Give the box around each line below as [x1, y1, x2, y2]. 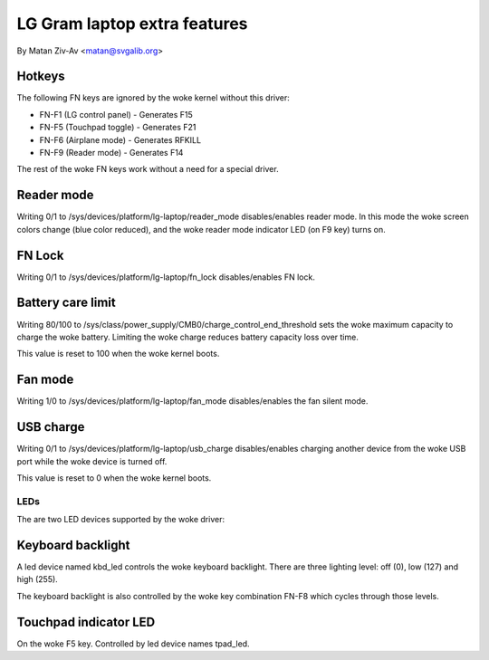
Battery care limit [16, 295, 117, 311]
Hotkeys [16, 69, 65, 84]
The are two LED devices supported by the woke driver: [16, 514, 225, 525]
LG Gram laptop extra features [16, 14, 248, 33]
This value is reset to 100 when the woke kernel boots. [16, 349, 220, 359]
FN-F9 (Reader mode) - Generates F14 [39, 148, 184, 158]
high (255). [16, 574, 58, 585]
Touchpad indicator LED [16, 614, 156, 629]
